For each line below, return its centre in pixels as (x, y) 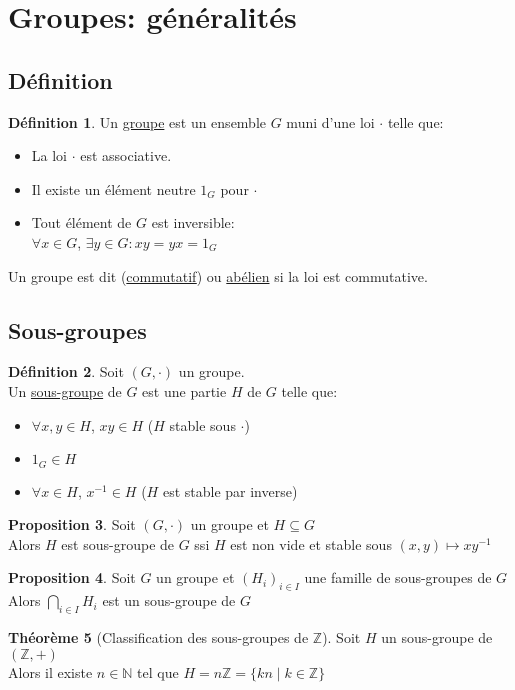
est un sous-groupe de (169, 600)
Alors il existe (50, 671)
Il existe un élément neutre (113, 188)
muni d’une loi (330, 121)
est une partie (184, 390)
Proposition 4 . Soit (72, 577)
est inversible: (193, 222)
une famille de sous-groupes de (398, 577)
